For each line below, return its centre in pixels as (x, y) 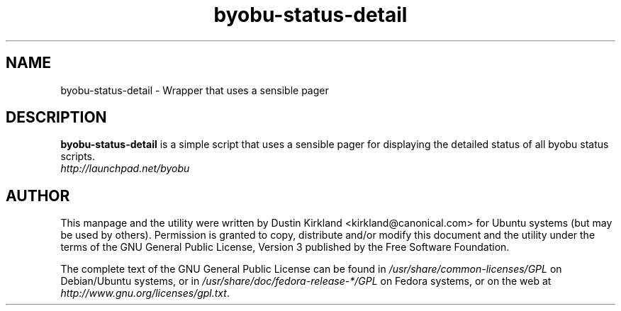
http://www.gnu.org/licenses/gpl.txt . (145, 293)
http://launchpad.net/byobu (125, 169)
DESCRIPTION (56, 118)
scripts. (78, 157)
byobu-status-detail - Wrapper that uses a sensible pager (195, 90)
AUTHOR (38, 196)
